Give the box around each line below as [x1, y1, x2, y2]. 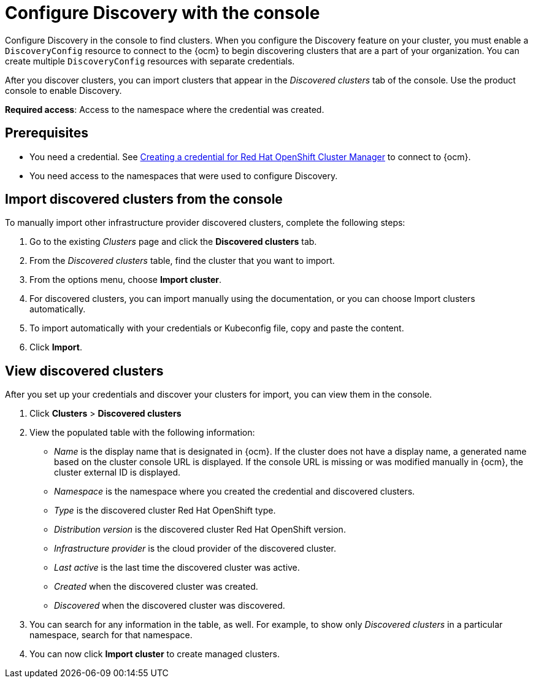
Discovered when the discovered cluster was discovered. [54, 600, 285, 611]
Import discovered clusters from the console [5, 191, 283, 207]
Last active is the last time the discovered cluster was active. [54, 562, 300, 573]
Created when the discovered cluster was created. [54, 581, 258, 592]
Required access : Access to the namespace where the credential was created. [5, 104, 324, 115]
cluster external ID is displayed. [54, 467, 181, 478]
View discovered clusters [5, 363, 164, 379]
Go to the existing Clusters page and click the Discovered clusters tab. [29, 236, 317, 247]
